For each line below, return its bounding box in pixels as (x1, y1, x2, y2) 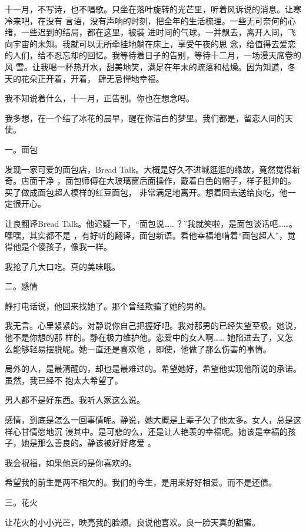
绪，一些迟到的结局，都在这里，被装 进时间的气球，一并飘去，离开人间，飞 (5, 26, 296, 38)
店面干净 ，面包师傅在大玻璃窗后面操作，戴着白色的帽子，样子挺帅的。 (21, 174, 296, 187)
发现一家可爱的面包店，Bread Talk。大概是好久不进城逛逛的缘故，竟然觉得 (5, 163, 292, 175)
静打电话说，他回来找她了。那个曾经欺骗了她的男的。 (5, 299, 211, 312)
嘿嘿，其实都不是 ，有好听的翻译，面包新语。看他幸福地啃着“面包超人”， (5, 229, 287, 241)
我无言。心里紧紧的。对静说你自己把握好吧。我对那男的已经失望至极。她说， (5, 319, 301, 332)
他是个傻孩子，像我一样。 (12, 240, 112, 253)
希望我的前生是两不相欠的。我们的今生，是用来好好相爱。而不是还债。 (5, 476, 277, 488)
